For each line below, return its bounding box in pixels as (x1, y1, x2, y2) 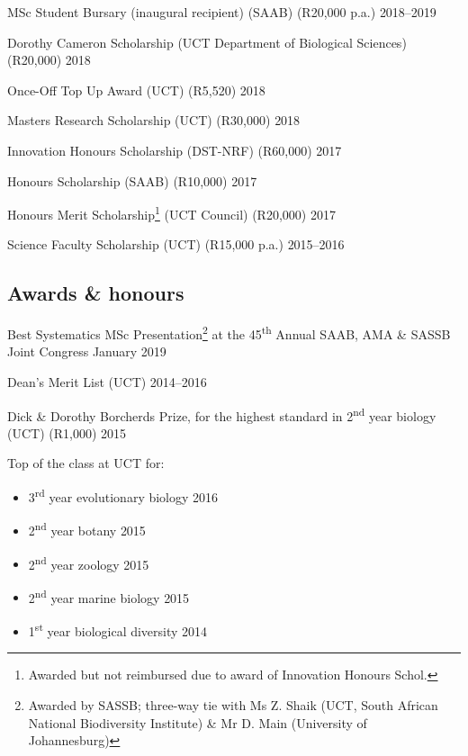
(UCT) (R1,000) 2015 (7, 423, 127, 442)
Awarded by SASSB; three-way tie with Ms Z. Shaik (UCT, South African (28, 695, 438, 714)
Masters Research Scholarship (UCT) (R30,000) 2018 (7, 111, 301, 130)
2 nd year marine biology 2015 (28, 585, 190, 607)
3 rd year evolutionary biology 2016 (28, 485, 219, 506)
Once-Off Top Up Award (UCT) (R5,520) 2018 (7, 80, 265, 99)
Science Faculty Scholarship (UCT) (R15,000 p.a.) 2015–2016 (7, 235, 345, 254)
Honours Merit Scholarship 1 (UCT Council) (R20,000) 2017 (7, 202, 336, 223)
